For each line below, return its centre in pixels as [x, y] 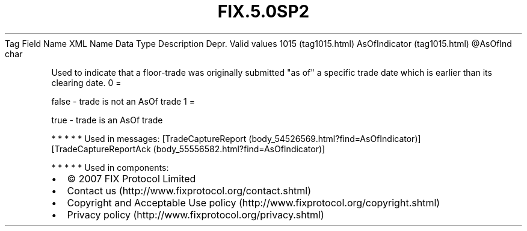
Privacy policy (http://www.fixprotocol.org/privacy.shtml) [196, 214]
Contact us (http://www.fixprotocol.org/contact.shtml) [189, 190]
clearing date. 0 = [86, 82]
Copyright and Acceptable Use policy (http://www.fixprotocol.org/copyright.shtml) [254, 202]
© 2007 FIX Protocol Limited [131, 178]
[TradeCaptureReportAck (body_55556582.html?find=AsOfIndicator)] [188, 149]
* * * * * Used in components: [110, 167]
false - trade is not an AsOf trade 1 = [123, 101]
